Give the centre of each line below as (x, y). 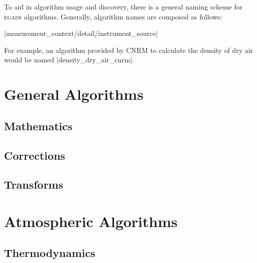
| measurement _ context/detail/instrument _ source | (81, 33)
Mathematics (38, 126)
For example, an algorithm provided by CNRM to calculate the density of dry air (129, 50)
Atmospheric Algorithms (91, 221)
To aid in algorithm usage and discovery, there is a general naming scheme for (123, 6)
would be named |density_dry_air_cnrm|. (69, 60)
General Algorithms (74, 94)
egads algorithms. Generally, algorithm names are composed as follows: (113, 16)
